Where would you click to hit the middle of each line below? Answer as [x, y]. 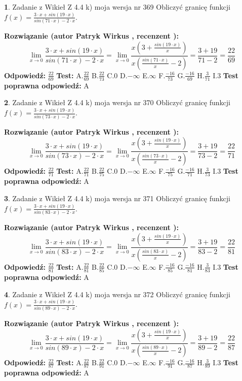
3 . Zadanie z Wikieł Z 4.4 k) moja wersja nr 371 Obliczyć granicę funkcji [117, 198]
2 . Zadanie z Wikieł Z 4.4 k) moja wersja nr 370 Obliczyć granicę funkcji [117, 102]
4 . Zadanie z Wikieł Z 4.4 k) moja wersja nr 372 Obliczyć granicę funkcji [117, 294]
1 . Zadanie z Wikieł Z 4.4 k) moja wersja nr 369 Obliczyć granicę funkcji [117, 7]
